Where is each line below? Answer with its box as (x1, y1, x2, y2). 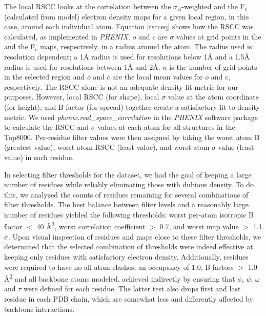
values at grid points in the (176, 31, 261, 42)
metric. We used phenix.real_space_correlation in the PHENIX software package (4, 111, 258, 122)
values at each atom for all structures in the (97, 122, 235, 132)
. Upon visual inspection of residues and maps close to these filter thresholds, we (8, 231, 261, 242)
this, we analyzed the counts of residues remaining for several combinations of (4, 189, 249, 200)
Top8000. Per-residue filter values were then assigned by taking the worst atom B (4, 131, 260, 142)
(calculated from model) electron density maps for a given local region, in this (4, 11, 249, 22)
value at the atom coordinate (168, 91, 259, 102)
